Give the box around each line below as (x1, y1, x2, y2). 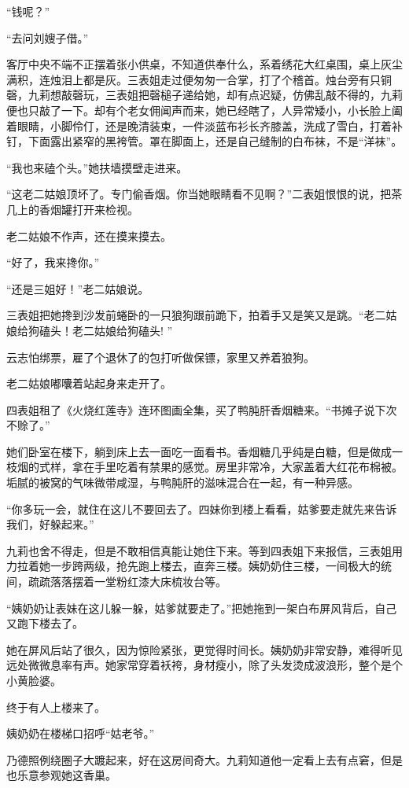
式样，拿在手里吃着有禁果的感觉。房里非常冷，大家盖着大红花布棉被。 (39, 458, 403, 475)
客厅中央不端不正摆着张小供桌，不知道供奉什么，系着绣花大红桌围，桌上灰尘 (6, 56, 403, 72)
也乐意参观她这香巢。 (6, 767, 116, 783)
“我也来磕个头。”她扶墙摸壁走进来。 (6, 159, 188, 175)
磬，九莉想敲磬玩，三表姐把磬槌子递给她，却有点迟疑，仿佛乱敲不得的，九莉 (6, 87, 403, 103)
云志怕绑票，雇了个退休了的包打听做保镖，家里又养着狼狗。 (6, 348, 315, 365)
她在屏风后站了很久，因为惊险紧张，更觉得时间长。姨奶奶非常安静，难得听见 (6, 641, 403, 657)
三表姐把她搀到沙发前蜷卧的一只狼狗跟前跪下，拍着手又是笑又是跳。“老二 (6, 307, 386, 323)
